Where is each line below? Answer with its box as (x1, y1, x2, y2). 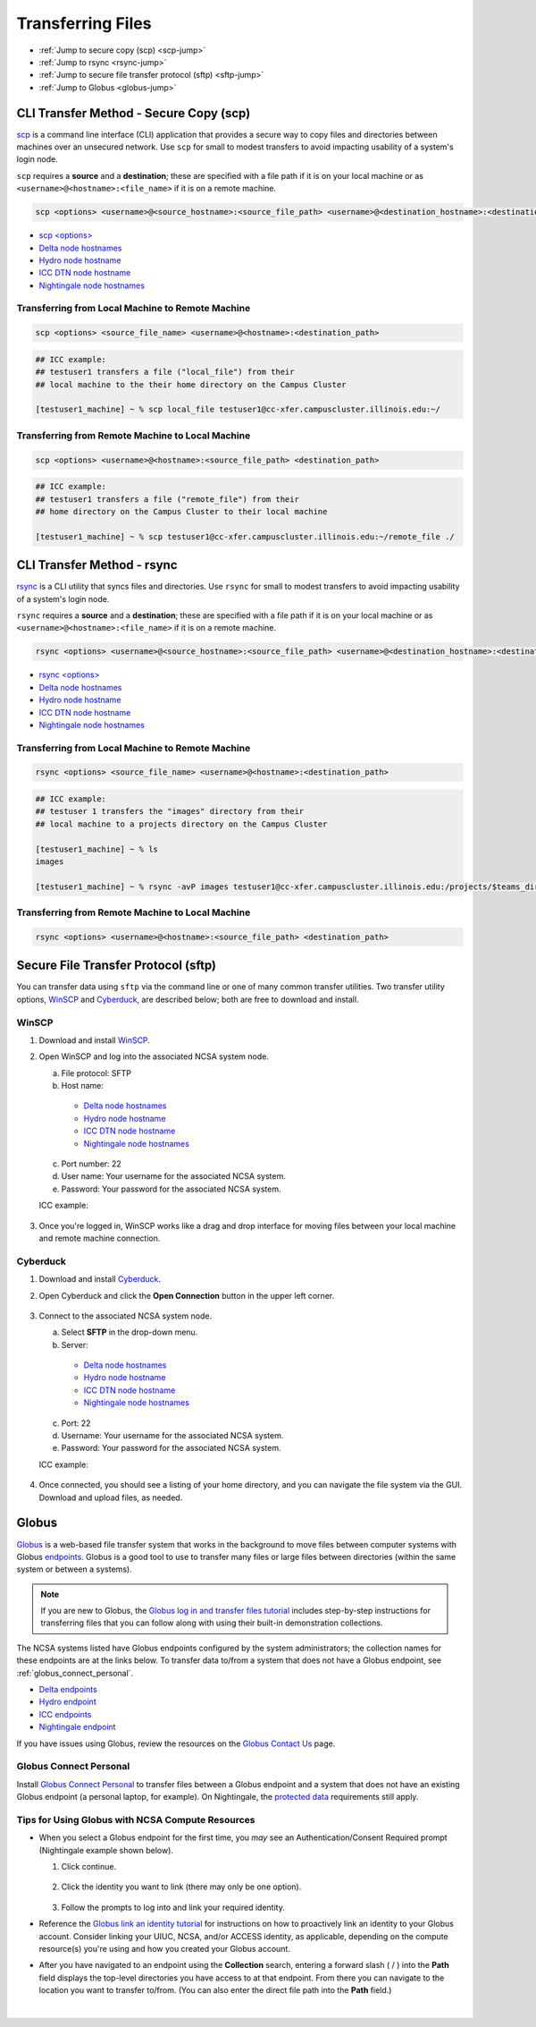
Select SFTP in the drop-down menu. (61, 1327, 198, 1337)
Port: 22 (61, 1418, 91, 1429)
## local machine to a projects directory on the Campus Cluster (35, 818, 328, 829)
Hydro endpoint (38, 1696, 97, 1708)
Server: (61, 1339, 88, 1350)
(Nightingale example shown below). (38, 1845, 174, 1855)
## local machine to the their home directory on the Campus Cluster (35, 379, 347, 389)
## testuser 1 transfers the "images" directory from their (35, 806, 305, 817)
